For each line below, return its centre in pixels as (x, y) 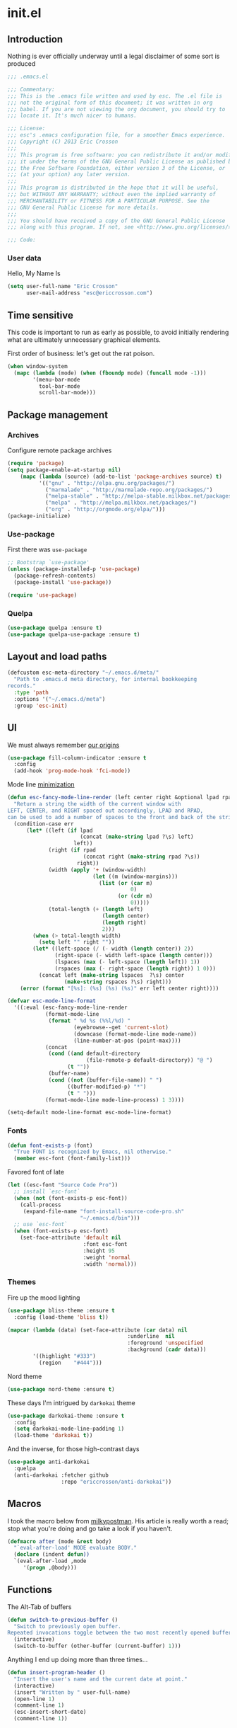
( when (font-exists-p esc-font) (61, 1231)
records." (22, 686)
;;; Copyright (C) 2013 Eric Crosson (63, 142)
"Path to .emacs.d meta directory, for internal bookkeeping (105, 680)
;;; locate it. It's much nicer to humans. (72, 116)
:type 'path (31, 693)
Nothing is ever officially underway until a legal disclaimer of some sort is (114, 56)
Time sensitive (41, 315)
